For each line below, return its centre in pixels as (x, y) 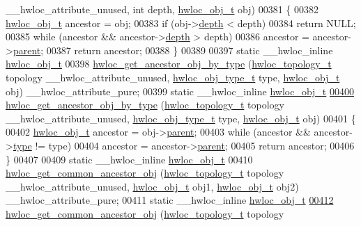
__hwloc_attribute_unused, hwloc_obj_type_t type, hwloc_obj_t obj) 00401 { (181, 118)
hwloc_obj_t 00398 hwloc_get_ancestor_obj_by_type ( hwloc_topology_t (169, 64)
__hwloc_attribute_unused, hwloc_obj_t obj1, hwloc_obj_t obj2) (152, 186)
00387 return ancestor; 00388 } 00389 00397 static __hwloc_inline (190, 50)
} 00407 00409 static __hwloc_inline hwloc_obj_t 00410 (129, 159)
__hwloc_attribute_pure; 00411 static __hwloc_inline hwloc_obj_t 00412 (170, 200)
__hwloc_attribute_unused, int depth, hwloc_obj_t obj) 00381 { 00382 (162, 9)
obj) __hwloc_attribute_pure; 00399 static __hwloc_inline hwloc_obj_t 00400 (180, 91)
